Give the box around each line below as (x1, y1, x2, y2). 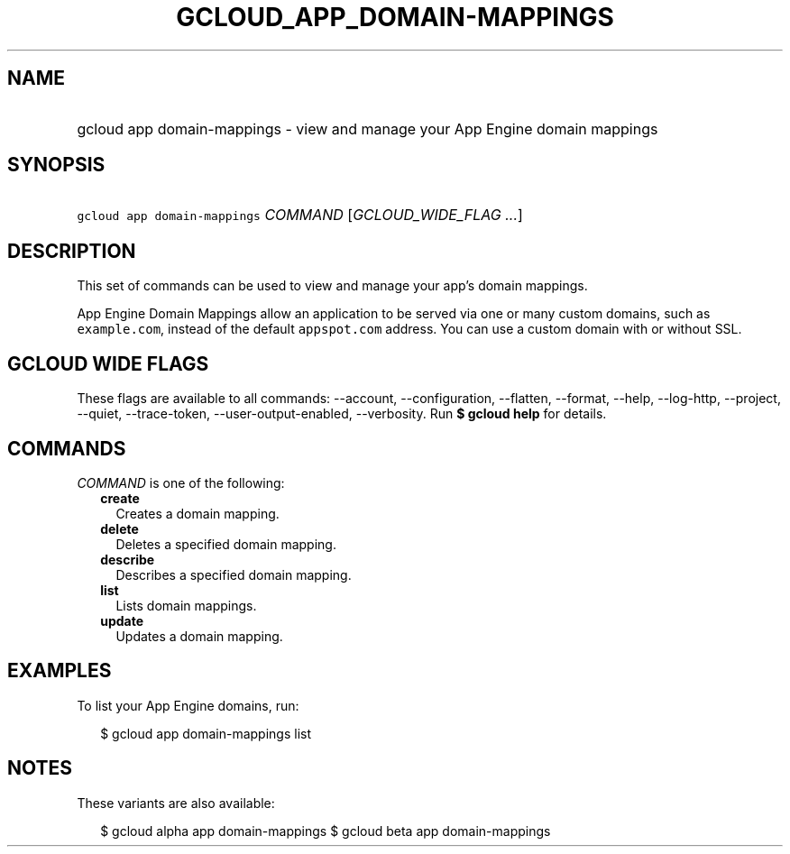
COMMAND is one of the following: (77, 474, 285, 491)
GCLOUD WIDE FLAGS (7, 352, 209, 375)
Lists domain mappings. (115, 597, 257, 613)
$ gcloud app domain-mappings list (100, 725, 311, 741)
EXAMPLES (7, 659, 112, 683)
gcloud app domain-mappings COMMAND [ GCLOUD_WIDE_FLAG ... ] (77, 206, 523, 225)
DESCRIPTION (7, 239, 136, 262)
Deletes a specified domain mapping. (115, 536, 336, 552)
